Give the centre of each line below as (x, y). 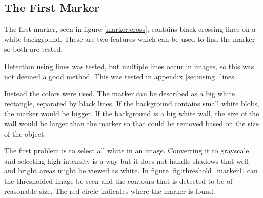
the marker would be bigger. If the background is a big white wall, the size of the (132, 113)
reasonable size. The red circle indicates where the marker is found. (110, 191)
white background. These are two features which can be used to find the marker (130, 39)
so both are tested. (34, 49)
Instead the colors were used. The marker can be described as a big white (120, 93)
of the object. (25, 133)
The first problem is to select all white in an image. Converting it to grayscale (127, 151)
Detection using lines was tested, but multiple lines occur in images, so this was (129, 66)
